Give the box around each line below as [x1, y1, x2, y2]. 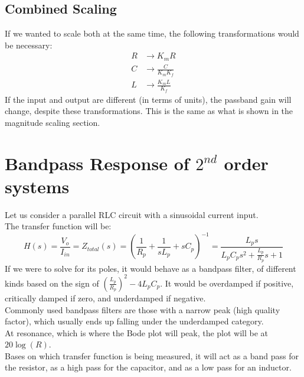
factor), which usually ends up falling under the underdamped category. [5, 315, 264, 327]
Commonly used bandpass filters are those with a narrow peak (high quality [5, 303, 280, 316]
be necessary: [5, 38, 53, 51]
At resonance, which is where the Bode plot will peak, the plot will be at [5, 326, 269, 339]
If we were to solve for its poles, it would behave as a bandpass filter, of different [5, 262, 296, 274]
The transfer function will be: [5, 220, 112, 232]
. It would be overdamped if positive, [160, 277, 294, 289]
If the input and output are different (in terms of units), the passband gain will [5, 93, 292, 105]
